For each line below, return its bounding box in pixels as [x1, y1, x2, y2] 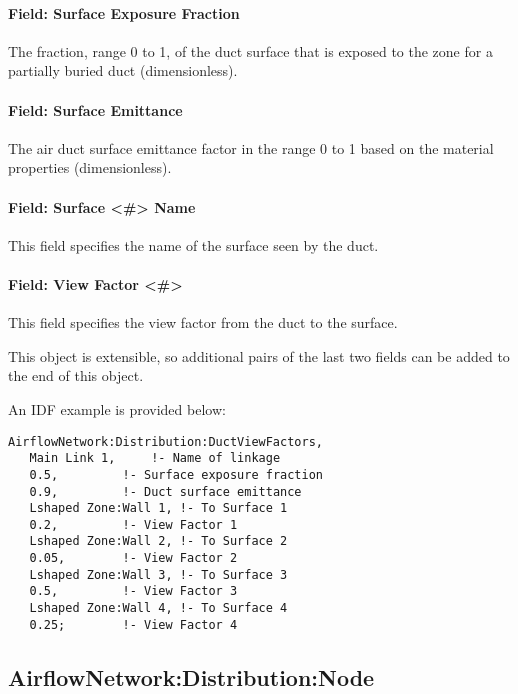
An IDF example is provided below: [8, 398, 226, 419]
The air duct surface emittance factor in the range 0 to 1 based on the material [8, 137, 494, 158]
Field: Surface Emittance [8, 99, 183, 120]
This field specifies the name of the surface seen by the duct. [8, 234, 379, 255]
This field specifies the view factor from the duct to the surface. [8, 312, 398, 333]
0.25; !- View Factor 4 [29, 617, 238, 632]
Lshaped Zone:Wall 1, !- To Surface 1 [29, 501, 288, 516]
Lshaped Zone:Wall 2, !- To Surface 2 [29, 534, 288, 549]
